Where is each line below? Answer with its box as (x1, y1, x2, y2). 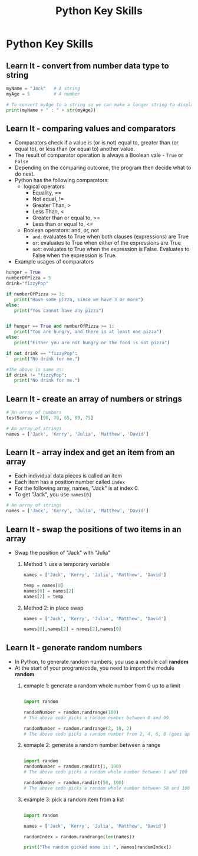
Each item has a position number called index (14, 479, 126, 486)
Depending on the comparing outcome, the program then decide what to (14, 164, 192, 172)
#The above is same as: (6, 367, 65, 373)
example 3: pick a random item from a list (23, 796, 124, 803)
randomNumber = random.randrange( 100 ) (23, 709, 119, 715)
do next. (14, 170, 35, 177)
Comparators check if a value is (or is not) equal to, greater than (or (14, 139, 179, 146)
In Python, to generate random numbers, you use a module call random (14, 659, 189, 666)
